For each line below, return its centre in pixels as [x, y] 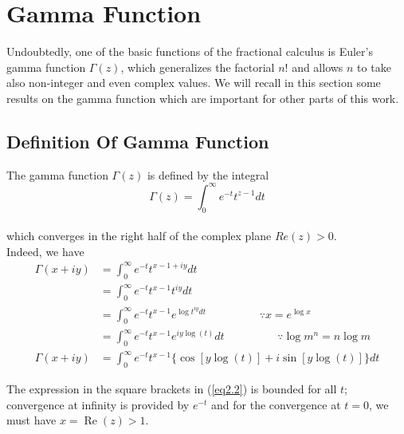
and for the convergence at [276, 404]
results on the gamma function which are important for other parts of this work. [203, 98]
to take [374, 67]
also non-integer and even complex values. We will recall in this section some [194, 83]
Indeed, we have [45, 251]
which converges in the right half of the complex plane [139, 236]
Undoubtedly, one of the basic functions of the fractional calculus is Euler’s [190, 51]
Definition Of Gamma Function [138, 141]
